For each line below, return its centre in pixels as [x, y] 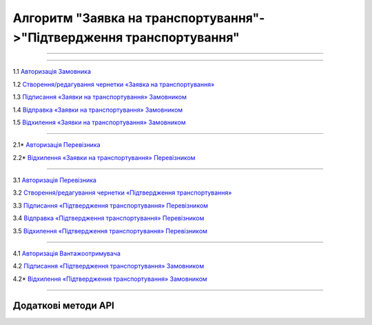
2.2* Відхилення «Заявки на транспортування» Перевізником [104, 157]
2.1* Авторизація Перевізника [56, 145]
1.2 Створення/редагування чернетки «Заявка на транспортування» [114, 84]
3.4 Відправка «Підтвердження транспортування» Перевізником [108, 218]
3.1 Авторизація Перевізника [54, 180]
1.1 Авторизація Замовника [52, 72]
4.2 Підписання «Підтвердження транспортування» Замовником [108, 266]
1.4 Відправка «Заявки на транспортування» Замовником [98, 110]
